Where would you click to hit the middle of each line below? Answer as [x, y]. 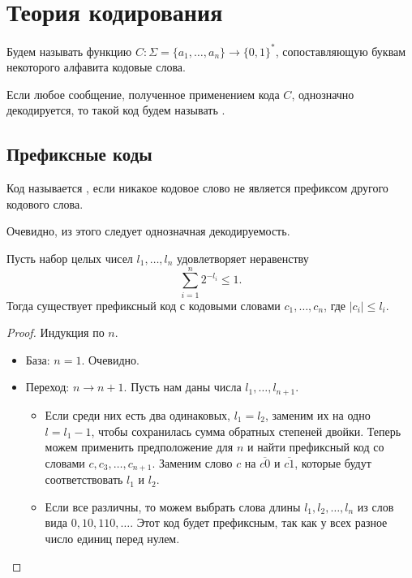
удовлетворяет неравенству [243, 258]
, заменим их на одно [318, 414]
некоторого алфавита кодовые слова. [96, 67]
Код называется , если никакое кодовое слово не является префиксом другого [197, 188]
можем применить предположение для [139, 447]
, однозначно [323, 94]
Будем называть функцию [69, 51]
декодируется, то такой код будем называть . [116, 110]
